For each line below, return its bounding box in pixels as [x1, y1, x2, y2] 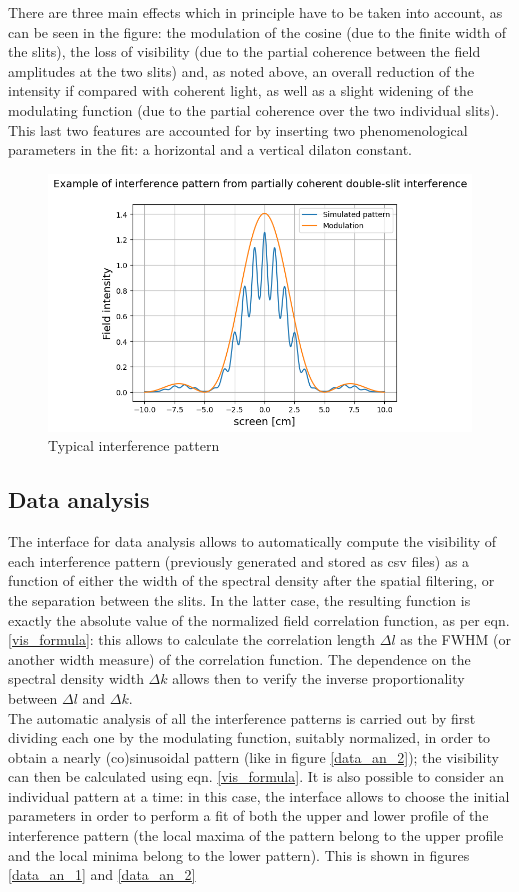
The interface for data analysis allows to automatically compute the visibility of [8, 531, 497, 552]
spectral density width [8, 668, 144, 689]
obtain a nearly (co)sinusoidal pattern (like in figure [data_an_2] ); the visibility [8, 746, 499, 767]
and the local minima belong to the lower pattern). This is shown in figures [8, 844, 470, 865]
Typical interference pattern [48, 435, 220, 456]
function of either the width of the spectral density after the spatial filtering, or [8, 570, 495, 591]
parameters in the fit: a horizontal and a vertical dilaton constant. [8, 139, 412, 160]
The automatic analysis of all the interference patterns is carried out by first [8, 707, 476, 728]
